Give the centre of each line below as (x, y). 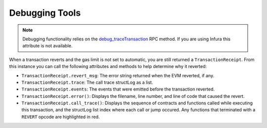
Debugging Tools (45, 13)
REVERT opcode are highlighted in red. (61, 117)
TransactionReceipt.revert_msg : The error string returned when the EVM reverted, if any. (118, 75)
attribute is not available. (47, 46)
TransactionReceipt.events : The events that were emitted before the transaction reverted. (118, 89)
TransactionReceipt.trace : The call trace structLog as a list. (87, 82)
